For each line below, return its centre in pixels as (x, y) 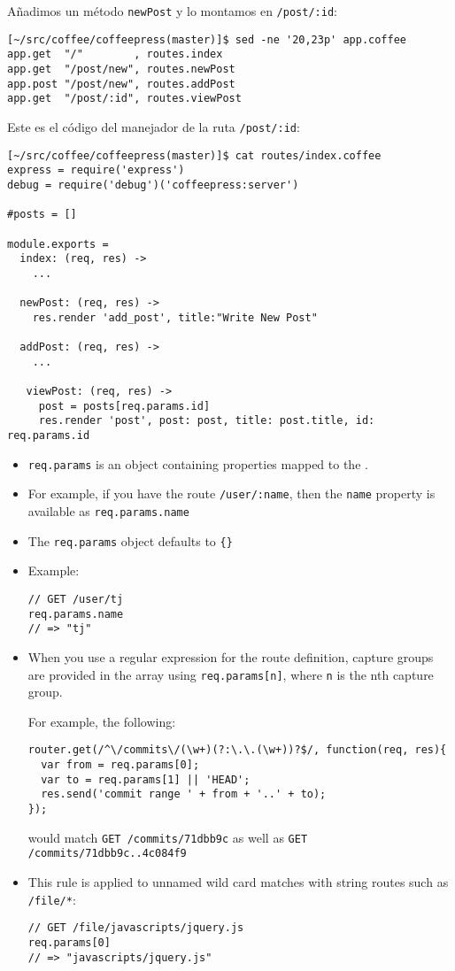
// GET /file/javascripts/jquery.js (136, 928)
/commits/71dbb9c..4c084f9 (107, 854)
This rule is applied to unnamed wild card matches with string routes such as (238, 881)
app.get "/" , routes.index (115, 54)
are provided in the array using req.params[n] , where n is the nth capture (231, 674)
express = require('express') (96, 170)
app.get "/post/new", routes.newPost (121, 69)
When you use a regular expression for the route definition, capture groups (231, 656)
